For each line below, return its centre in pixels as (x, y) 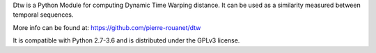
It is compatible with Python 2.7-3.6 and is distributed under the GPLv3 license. (126, 40)
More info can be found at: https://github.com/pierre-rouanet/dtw (107, 27)
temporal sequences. (43, 15)
